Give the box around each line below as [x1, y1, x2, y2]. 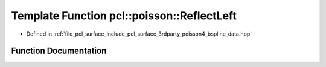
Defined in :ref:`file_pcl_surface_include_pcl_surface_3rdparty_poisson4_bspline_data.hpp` [26, 30, 252, 37]
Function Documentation [11, 46, 107, 56]
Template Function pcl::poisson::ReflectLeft [11, 9, 237, 22]
